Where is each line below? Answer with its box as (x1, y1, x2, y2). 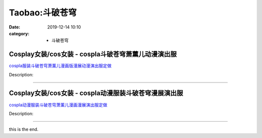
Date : (9, 24, 20, 30)
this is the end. (9, 126, 39, 132)
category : (9, 30, 30, 36)
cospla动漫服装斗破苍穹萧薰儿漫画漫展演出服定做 (9, 102, 108, 108)
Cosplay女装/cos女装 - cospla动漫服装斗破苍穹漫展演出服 (9, 89, 183, 97)
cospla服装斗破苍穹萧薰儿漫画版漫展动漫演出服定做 (9, 63, 112, 69)
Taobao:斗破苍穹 (9, 7, 77, 18)
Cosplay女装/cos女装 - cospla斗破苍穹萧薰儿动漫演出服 (9, 50, 177, 58)
